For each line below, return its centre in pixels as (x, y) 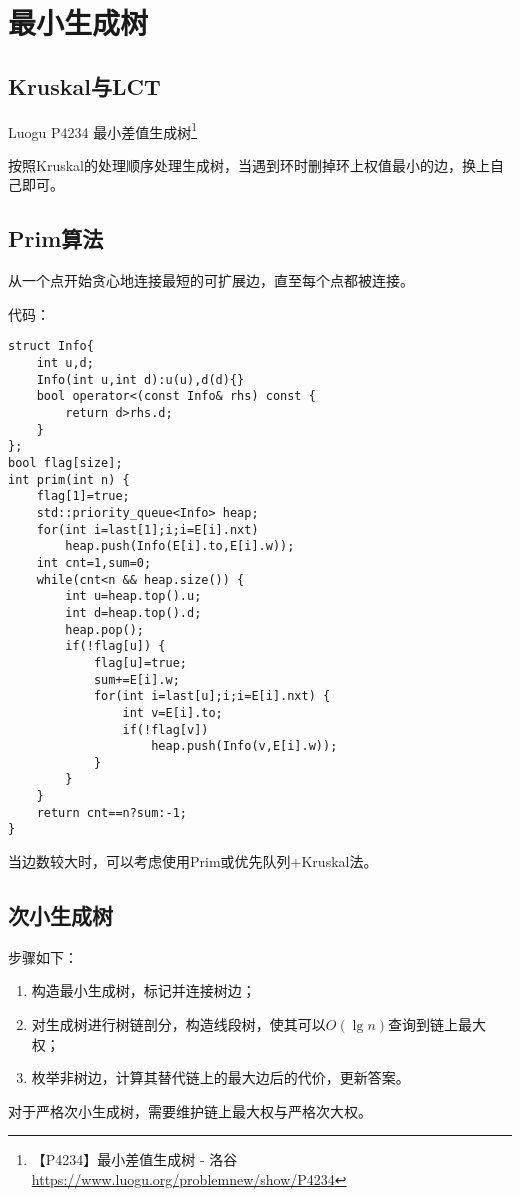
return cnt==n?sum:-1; (111, 812)
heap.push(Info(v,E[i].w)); (244, 746)
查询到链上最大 (437, 1024)
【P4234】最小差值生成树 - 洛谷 (134, 1159)
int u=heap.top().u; (133, 596)
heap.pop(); (105, 629)
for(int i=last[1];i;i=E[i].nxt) (147, 529)
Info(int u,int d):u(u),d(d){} (140, 379)
